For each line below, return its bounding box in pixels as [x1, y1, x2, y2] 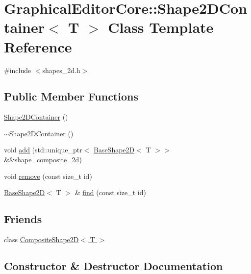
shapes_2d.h [42, 65, 80, 75]
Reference [4, 36, 72, 56]
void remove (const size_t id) [4, 171, 92, 181]
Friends [4, 211, 42, 226]
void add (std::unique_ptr [4, 145, 82, 155]
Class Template [108, 17, 214, 37]
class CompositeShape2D [4, 234, 79, 245]
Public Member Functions [4, 89, 138, 104]
